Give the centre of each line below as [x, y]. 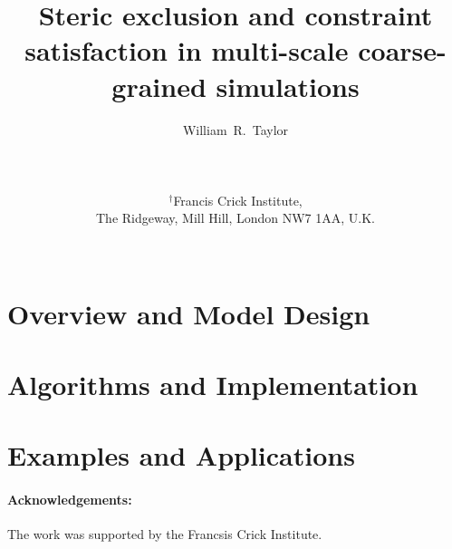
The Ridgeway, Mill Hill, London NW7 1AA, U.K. [236, 218]
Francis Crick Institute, [238, 200]
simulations [288, 86]
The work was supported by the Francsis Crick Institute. [165, 534]
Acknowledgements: [70, 500]
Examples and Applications [181, 455]
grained [159, 86]
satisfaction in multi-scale [187, 50]
